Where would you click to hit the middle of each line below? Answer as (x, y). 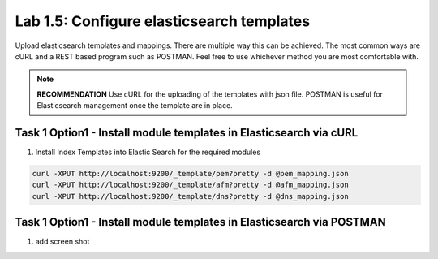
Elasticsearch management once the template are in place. (135, 106)
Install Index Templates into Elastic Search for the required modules (148, 152)
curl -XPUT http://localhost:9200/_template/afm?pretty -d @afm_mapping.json (190, 185)
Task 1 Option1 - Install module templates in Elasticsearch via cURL (187, 133)
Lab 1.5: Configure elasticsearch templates (163, 21)
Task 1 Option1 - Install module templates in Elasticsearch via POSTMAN (201, 222)
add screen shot (62, 242)
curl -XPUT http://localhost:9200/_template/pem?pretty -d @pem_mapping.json (190, 173)
